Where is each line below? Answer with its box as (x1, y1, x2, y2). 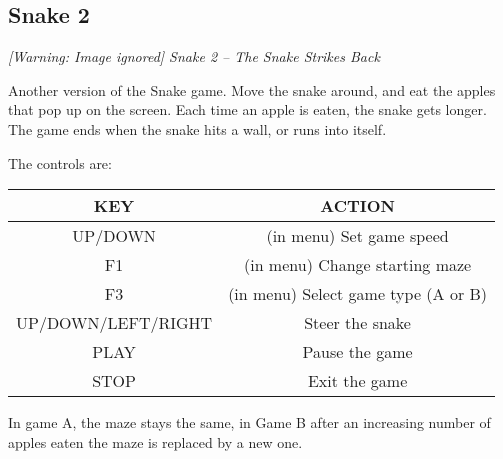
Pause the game (302, 340, 413, 364)
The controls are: (8, 152, 112, 173)
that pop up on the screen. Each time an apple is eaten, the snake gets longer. (8, 99, 487, 120)
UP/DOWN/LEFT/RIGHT (16, 311, 213, 335)
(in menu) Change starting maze (243, 253, 472, 277)
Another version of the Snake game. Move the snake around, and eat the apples (8, 79, 496, 100)
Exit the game (307, 369, 408, 393)
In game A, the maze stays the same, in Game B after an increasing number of (8, 412, 491, 433)
